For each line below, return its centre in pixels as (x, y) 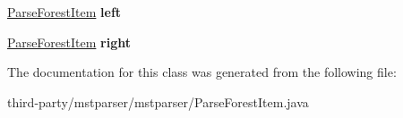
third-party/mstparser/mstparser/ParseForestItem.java (158, 101)
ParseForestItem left (64, 12)
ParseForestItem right (69, 42)
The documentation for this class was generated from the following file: (202, 72)
